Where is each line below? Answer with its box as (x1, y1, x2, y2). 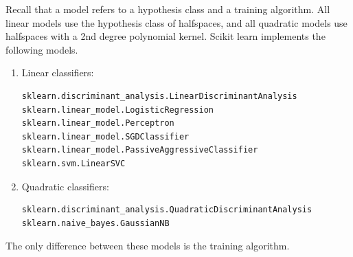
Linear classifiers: (21, 65, 94, 80)
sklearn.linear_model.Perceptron (21, 118, 174, 128)
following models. (5, 42, 78, 56)
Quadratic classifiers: (21, 179, 109, 193)
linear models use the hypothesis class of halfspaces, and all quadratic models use (5, 15, 348, 30)
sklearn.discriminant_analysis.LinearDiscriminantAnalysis (21, 91, 297, 101)
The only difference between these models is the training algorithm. (5, 238, 290, 253)
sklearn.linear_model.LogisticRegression (21, 104, 214, 115)
